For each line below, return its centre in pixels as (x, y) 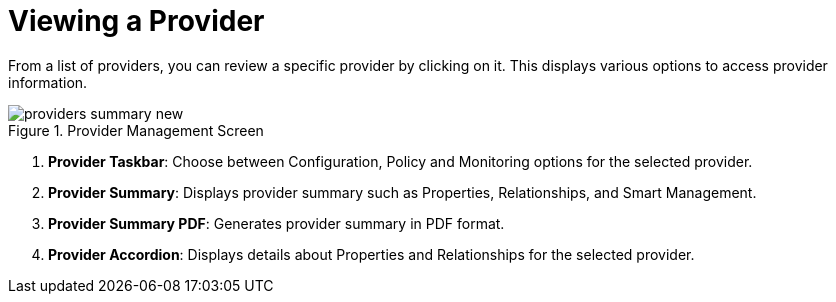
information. (48, 82)
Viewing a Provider (136, 21)
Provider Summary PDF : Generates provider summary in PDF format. (276, 223)
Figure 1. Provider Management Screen (136, 130)
